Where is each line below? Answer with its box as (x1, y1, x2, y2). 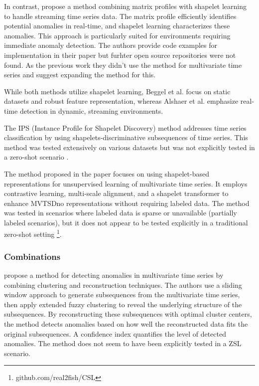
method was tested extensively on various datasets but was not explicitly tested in (4, 142, 255, 152)
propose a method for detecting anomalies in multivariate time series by (4, 269, 224, 280)
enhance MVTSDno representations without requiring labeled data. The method (4, 197, 250, 208)
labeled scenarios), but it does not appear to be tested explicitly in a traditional (4, 217, 248, 227)
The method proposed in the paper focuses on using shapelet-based (4, 168, 209, 179)
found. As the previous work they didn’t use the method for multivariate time (4, 59, 242, 70)
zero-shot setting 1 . (4, 227, 62, 239)
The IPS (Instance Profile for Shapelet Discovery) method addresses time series (4, 122, 247, 133)
